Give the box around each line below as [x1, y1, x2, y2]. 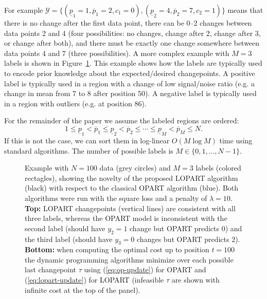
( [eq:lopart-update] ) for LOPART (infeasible [25, 274, 164, 285]
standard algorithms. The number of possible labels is [4, 145, 173, 156]
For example [4, 5, 43, 15]
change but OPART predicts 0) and [130, 222, 242, 233]
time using [219, 135, 253, 145]
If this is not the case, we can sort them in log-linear [4, 135, 170, 145]
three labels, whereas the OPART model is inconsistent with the [25, 213, 227, 223]
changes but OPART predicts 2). [137, 233, 240, 244]
